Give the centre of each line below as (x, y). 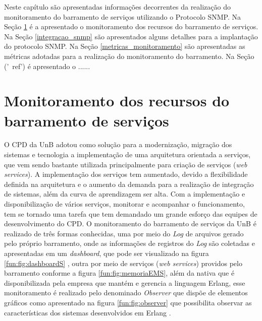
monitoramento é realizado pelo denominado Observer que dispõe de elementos (126, 293)
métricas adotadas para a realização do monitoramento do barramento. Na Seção (129, 56)
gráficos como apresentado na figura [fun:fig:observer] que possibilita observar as (128, 302)
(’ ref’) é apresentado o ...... (47, 66)
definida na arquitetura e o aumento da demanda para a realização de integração (129, 184)
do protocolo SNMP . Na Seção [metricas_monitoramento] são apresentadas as (125, 46)
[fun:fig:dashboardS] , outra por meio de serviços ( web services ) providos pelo (123, 263)
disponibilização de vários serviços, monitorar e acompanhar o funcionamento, (124, 204)
